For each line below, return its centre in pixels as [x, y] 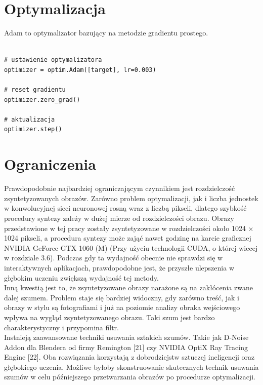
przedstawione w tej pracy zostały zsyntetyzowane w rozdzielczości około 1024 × [129, 228]
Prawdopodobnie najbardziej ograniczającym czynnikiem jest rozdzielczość [120, 188]
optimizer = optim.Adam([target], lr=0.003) [80, 70]
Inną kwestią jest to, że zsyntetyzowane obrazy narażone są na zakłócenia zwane [128, 287]
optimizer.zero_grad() [42, 100]
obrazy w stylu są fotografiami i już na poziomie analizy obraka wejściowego [122, 307]
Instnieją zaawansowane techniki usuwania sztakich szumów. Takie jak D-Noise [126, 337]
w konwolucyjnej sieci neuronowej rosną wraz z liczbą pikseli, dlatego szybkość [125, 208]
